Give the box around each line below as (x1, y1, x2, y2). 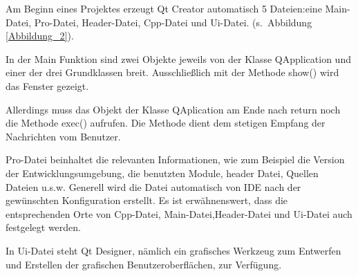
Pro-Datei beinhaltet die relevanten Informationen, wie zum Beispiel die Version (6, 152, 345, 167)
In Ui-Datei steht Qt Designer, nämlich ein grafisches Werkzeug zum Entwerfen (6, 243, 341, 257)
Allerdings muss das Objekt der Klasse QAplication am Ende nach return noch (6, 102, 341, 116)
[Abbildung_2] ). (6, 28, 74, 43)
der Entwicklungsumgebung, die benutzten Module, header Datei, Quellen (6, 165, 319, 180)
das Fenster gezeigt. (6, 78, 89, 93)
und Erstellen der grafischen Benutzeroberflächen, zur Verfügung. (6, 257, 282, 271)
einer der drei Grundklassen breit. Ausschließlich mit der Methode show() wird (6, 65, 339, 80)
